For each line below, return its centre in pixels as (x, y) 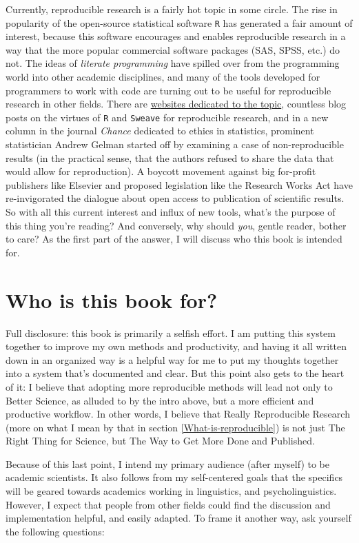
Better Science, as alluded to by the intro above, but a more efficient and (160, 400)
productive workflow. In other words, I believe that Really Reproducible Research (178, 414)
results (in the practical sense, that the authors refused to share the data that (170, 157)
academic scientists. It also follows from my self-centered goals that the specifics (174, 477)
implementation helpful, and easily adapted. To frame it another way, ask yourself (178, 518)
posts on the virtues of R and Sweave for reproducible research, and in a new (167, 117)
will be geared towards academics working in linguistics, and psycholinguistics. (171, 491)
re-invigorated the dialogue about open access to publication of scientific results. (175, 198)
